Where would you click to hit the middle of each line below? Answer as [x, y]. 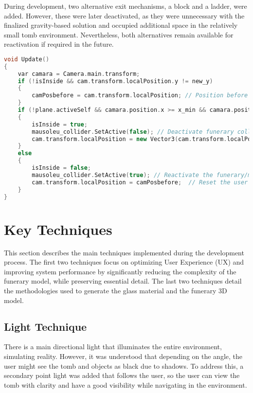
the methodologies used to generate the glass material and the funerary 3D [116, 290]
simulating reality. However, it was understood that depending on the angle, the [123, 356]
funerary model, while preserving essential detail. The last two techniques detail [123, 281]
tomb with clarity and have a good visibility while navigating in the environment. [126, 384]
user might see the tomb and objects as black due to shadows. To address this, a [124, 366]
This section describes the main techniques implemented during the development [124, 252]
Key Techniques [58, 229]
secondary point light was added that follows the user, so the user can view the [122, 375]
